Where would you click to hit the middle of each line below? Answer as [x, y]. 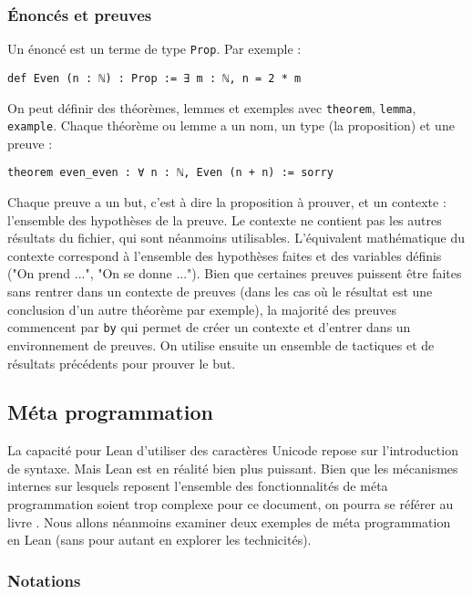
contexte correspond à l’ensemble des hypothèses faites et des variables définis [225, 255]
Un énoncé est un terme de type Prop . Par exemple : [154, 49]
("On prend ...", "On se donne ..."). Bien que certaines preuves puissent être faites [235, 273]
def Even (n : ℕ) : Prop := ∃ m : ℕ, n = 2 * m [154, 78]
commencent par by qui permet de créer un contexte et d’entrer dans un [209, 327]
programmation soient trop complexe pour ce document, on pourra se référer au [231, 504]
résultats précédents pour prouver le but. [122, 363]
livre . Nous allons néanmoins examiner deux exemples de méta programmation [229, 521]
